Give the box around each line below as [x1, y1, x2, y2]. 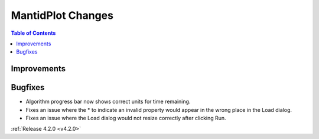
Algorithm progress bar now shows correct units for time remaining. [25, 98, 191, 105]
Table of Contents [11, 29, 56, 37]
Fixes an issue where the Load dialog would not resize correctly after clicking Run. [25, 115, 227, 122]
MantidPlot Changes [11, 9, 113, 22]
